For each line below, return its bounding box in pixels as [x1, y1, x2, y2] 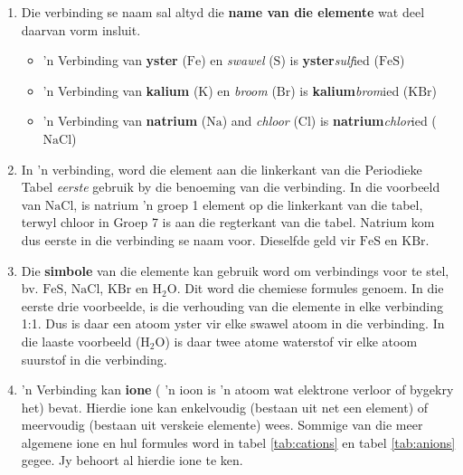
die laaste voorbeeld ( [21, 331, 141, 350]
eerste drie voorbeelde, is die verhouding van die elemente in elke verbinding [21, 296, 444, 315]
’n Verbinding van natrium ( [43, 111, 207, 130]
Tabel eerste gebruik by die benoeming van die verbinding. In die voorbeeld [21, 177, 440, 196]
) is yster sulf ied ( [280, 51, 379, 70]
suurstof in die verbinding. [21, 349, 167, 368]
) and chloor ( [222, 111, 298, 130]
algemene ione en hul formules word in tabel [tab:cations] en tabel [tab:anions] [21, 432, 456, 451]
